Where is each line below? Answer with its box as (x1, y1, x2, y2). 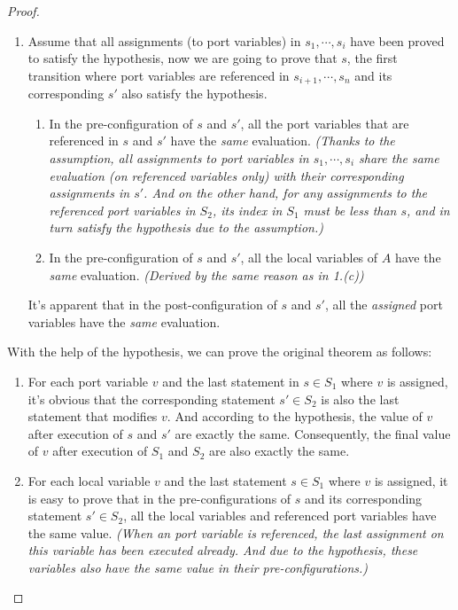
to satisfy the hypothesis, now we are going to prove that (27, 49, 338, 67)
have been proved (350, 31, 445, 50)
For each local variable (27, 471, 151, 489)
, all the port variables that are (240, 113, 409, 132)
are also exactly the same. (208, 442, 350, 460)
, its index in (212, 200, 283, 219)
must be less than (303, 200, 397, 219)
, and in (407, 200, 450, 219)
